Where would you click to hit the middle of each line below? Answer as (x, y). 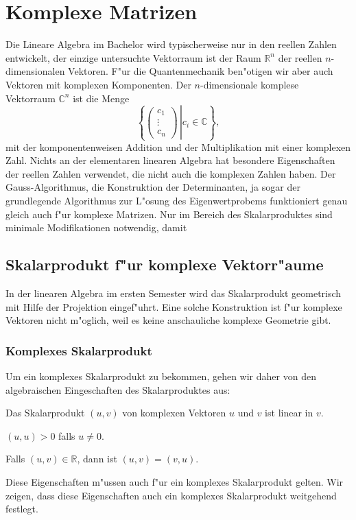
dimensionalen (35, 71)
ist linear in (289, 413)
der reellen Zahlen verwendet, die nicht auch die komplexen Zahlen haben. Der (171, 173)
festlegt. (22, 509)
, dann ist (97, 459)
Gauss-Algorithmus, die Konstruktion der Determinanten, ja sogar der (153, 187)
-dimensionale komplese (250, 84)
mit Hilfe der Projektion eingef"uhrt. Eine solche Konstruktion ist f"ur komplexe (174, 306)
